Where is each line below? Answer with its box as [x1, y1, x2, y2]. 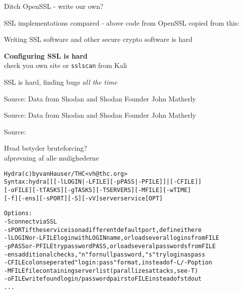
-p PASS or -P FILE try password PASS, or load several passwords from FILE [4, 242, 216, 250]
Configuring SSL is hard [4, 50, 88, 61]
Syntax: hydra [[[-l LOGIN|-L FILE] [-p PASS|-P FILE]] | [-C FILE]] [4, 178, 202, 186]
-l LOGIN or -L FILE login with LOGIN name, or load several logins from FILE [4, 234, 219, 242]
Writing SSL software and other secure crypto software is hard [4, 34, 193, 44]
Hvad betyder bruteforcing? [4, 143, 87, 153]
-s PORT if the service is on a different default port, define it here [4, 226, 202, 233]
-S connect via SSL [4, 218, 57, 225]
